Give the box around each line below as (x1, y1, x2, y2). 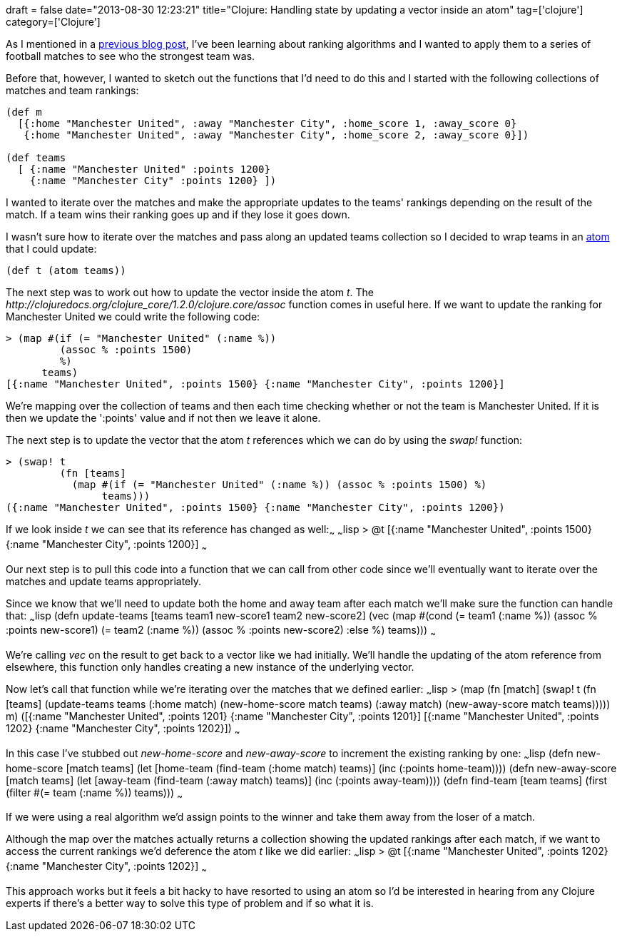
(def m (6, 106, 42, 118)
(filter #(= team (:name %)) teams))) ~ (6, 786, 183, 801)
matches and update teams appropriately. (6, 574, 202, 587)
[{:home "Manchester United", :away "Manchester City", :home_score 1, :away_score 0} (17, 118, 517, 129)
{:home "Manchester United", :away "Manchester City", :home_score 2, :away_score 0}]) (24, 129, 529, 141)
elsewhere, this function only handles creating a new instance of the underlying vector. (6, 661, 414, 674)
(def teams (6, 152, 66, 163)
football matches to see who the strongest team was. (6, 50, 255, 62)
